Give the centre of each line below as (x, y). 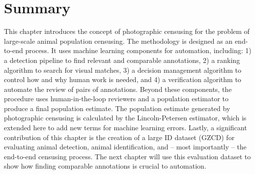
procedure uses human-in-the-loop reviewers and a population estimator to (116, 99)
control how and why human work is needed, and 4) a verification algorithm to (123, 79)
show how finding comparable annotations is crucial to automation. (105, 166)
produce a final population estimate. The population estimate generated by (117, 108)
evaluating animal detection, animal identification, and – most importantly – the (125, 147)
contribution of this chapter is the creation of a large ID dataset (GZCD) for (119, 137)
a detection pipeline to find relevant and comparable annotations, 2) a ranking (122, 60)
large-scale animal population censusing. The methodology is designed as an (118, 41)
